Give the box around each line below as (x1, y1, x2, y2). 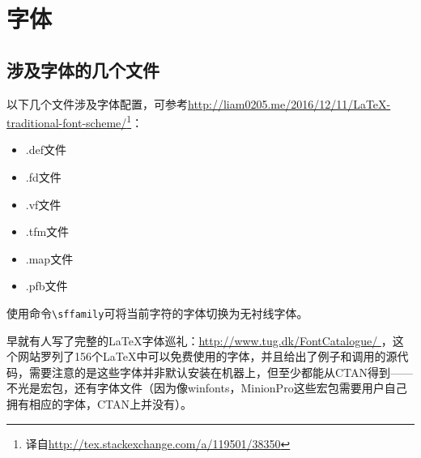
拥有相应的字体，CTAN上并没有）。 (6, 396, 193, 413)
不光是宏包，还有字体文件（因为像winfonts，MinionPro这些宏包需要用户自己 (6, 379, 407, 396)
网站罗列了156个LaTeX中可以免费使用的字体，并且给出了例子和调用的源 (17, 348, 398, 365)
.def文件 (25, 141, 66, 158)
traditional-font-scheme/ (6, 113, 127, 131)
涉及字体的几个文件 (6, 57, 159, 82)
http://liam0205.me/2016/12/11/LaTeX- (188, 95, 391, 112)
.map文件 (25, 250, 74, 267)
